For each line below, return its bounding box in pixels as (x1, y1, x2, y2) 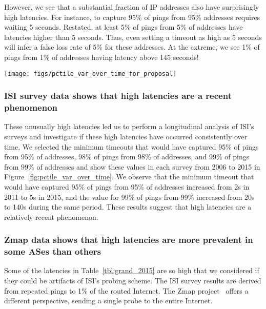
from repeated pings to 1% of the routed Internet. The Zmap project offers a (4, 285, 249, 296)
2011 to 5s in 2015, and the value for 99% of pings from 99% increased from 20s (4, 191, 255, 202)
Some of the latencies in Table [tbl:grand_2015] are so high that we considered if (4, 265, 259, 276)
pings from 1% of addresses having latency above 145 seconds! (4, 51, 199, 62)
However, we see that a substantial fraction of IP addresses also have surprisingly (4, 2, 259, 12)
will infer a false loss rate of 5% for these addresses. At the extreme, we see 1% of (4, 42, 260, 52)
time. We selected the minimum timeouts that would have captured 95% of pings (4, 141, 259, 152)
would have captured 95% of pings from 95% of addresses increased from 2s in (4, 181, 250, 192)
